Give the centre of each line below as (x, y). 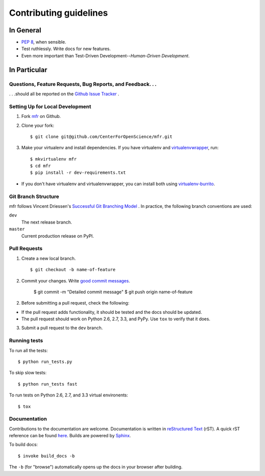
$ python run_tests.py (45, 362)
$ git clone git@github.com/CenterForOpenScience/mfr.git (101, 137)
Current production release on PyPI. (58, 236)
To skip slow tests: (28, 373)
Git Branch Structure (34, 196)
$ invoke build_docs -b (46, 456)
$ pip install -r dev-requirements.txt (78, 173)
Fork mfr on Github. (41, 116)
